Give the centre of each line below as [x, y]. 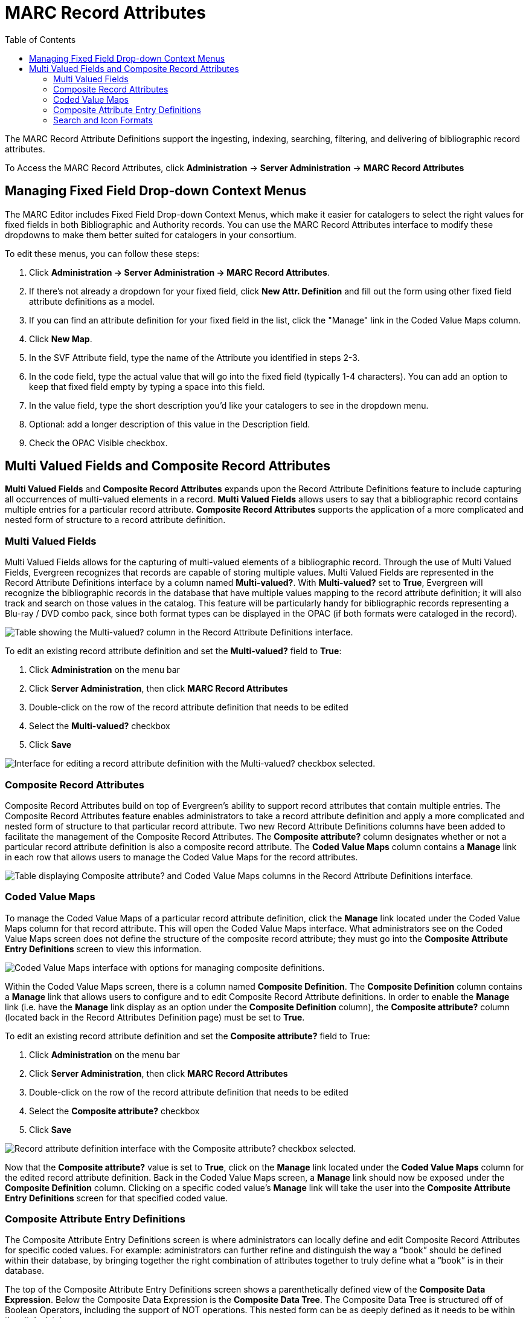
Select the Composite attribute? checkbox [114, 1111]
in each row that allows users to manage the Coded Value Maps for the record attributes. [181, 857]
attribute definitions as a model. [92, 301]
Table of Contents [40, 39]
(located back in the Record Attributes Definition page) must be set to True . [155, 1017]
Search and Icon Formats [103, 120]
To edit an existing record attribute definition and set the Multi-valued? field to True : [173, 651]
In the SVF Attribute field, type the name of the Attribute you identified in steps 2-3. [194, 357]
